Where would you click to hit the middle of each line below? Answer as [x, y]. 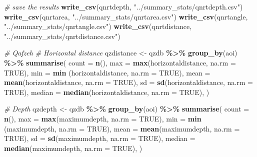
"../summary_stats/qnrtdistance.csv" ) [62, 36]
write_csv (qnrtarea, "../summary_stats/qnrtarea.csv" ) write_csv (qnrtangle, [126, 16]
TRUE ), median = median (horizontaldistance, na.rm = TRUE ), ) [107, 92]
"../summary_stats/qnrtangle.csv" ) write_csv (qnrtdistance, [98, 26]
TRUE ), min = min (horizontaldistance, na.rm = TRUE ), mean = [107, 72]
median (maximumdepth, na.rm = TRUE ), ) [73, 148]
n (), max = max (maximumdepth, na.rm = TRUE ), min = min [103, 118]
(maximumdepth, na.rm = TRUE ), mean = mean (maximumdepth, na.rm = [122, 128]
